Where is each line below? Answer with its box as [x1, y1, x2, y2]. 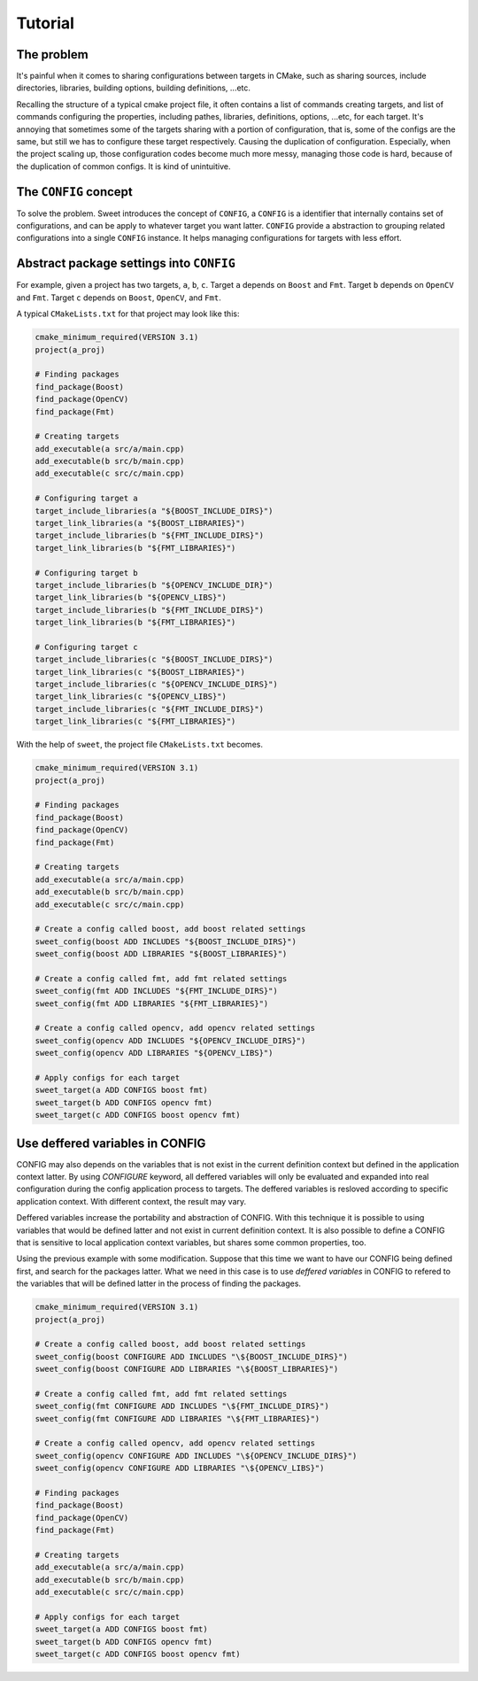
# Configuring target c [35, 642, 139, 652]
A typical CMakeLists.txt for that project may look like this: [16, 308, 240, 319]
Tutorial [16, 13, 75, 33]
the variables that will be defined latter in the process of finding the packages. [16, 1278, 301, 1289]
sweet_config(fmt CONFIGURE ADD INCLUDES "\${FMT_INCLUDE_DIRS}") [35, 1401, 329, 1412]
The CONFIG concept [16, 184, 133, 199]
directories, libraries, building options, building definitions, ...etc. [16, 82, 251, 93]
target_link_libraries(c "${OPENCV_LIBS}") [35, 692, 227, 701]
